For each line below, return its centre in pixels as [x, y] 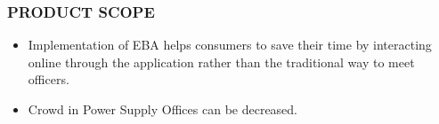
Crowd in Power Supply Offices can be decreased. [163, 109]
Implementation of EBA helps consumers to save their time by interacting [230, 45]
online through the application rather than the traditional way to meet [221, 62]
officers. [49, 79]
